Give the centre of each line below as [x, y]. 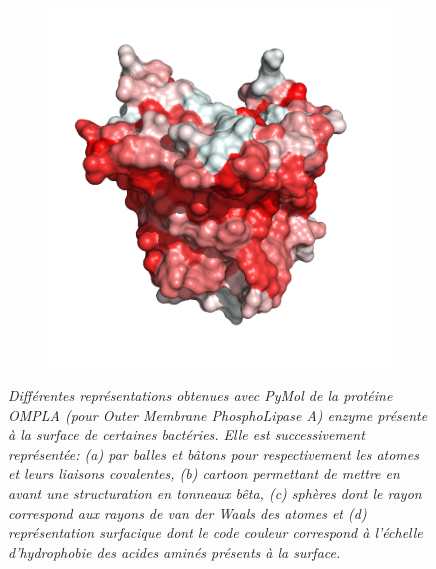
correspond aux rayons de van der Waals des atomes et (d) [187, 512]
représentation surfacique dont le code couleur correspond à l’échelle [215, 532]
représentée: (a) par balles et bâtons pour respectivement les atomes [213, 453]
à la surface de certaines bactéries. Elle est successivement [186, 434]
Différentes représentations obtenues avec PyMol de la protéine [200, 395]
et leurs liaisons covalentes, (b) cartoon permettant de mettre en [204, 473]
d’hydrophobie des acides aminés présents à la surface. [174, 551]
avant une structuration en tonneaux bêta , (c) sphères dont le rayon [215, 493]
